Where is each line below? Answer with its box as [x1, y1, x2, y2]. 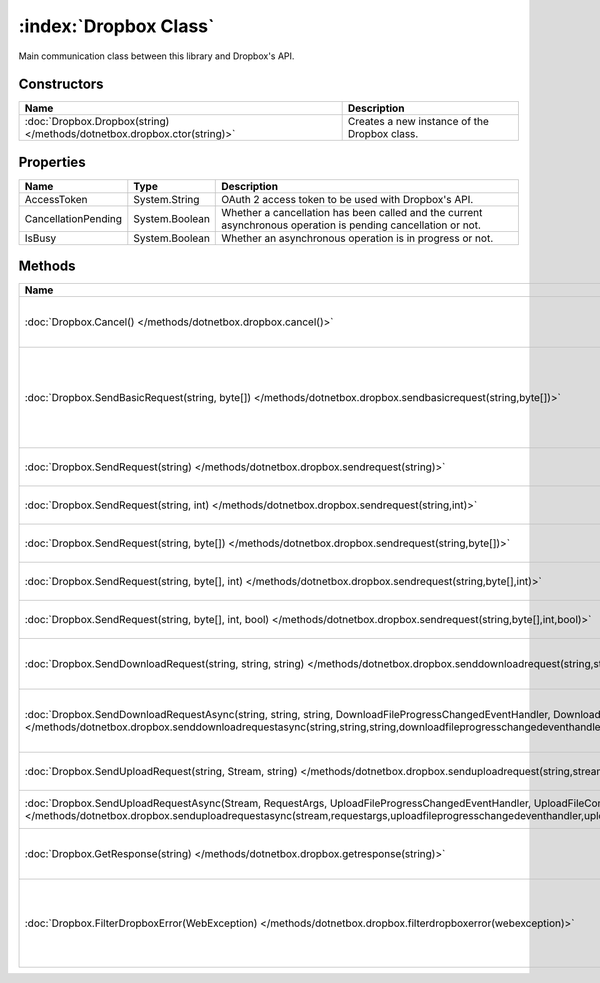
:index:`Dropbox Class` [18, 15, 215, 37]
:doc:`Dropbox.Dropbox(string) [24, 115, 170, 129]
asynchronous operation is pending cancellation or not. [221, 218, 482, 232]
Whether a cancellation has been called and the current [221, 205, 483, 219]
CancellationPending [24, 211, 123, 225]
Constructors [18, 76, 104, 93]
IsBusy [24, 231, 57, 245]
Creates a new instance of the [347, 115, 490, 129]
